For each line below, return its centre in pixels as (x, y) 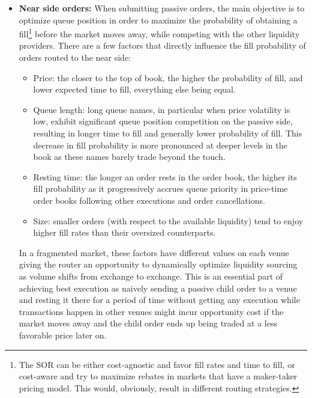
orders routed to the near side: (75, 57)
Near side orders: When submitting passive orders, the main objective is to (162, 8)
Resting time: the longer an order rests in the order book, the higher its (165, 176)
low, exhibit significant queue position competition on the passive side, (163, 121)
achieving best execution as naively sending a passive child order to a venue (158, 288)
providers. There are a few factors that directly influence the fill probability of (162, 45)
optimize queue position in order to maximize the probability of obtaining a (158, 20)
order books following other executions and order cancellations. (149, 200)
